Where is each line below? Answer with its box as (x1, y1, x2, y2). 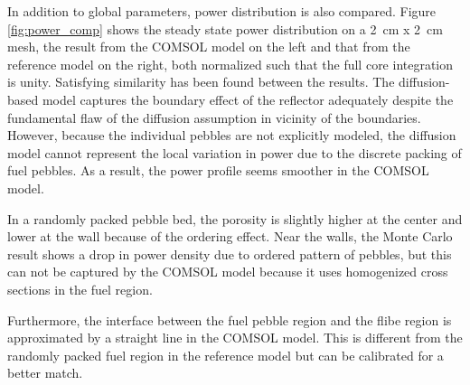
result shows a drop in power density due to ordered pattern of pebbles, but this (7, 244, 452, 263)
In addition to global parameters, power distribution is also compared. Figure (7, 2, 437, 20)
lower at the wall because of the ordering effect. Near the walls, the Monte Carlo (7, 227, 453, 246)
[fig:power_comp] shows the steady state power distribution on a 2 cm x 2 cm (7, 19, 443, 38)
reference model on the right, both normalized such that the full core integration (7, 54, 454, 73)
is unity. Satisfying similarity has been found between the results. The (7, 72, 395, 91)
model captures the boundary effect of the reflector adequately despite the (42, 89, 454, 108)
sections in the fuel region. (7, 279, 153, 298)
